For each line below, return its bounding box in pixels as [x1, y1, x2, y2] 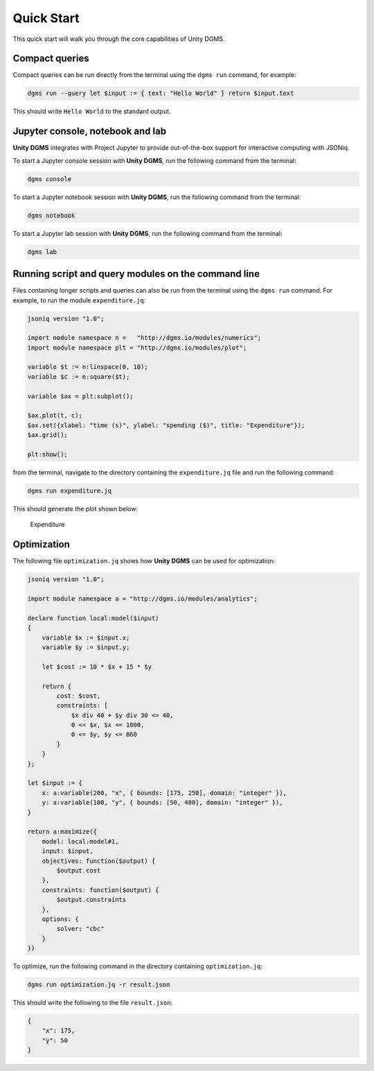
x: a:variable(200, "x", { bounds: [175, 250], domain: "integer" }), [42, 789, 287, 797]
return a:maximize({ [27, 828, 97, 836]
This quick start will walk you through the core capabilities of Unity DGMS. [12, 35, 225, 43]
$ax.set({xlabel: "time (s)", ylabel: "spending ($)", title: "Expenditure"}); [27, 421, 305, 429]
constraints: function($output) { [42, 886, 159, 894]
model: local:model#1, [42, 837, 119, 846]
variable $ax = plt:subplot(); [27, 392, 134, 400]
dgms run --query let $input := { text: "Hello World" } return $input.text [27, 89, 294, 97]
